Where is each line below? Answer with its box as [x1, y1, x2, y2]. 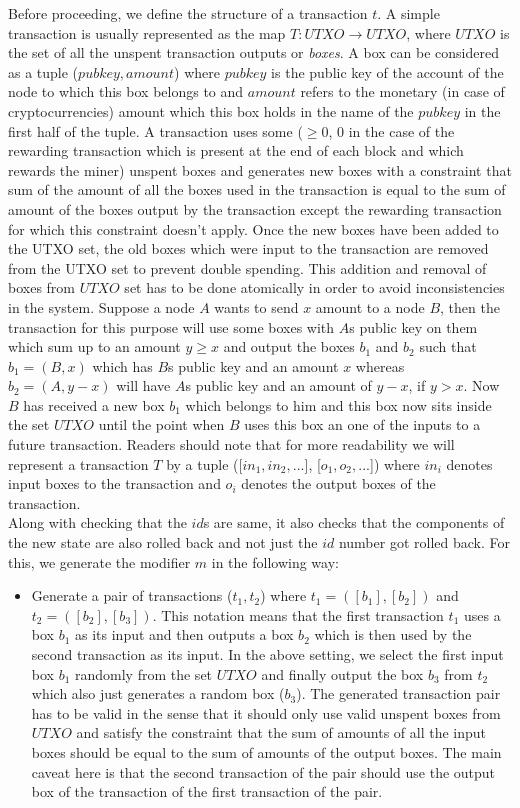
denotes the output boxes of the [241, 473, 436, 494]
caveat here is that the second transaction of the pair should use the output [31, 761, 496, 782]
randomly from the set [75, 663, 213, 684]
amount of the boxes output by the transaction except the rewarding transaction [8, 198, 502, 219]
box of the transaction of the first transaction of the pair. [31, 781, 383, 802]
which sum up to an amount [8, 336, 181, 357]
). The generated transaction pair [296, 683, 501, 704]
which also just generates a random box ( [31, 683, 285, 704]
